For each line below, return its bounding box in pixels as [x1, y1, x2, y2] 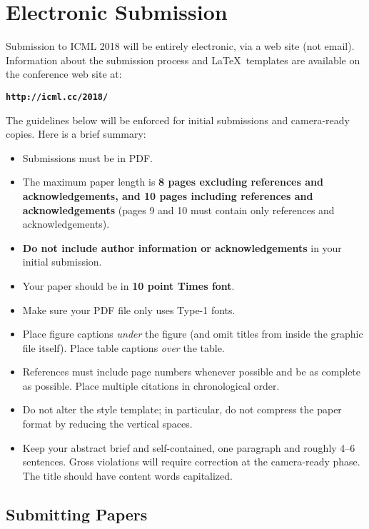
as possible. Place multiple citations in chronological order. [22, 378, 280, 393]
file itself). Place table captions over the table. [22, 340, 225, 355]
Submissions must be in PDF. [22, 150, 153, 165]
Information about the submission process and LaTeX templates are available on [6, 52, 360, 67]
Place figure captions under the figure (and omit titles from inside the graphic [22, 326, 363, 341]
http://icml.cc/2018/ [6, 91, 108, 102]
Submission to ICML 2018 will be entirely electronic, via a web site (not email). [6, 39, 355, 54]
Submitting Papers [6, 503, 148, 525]
